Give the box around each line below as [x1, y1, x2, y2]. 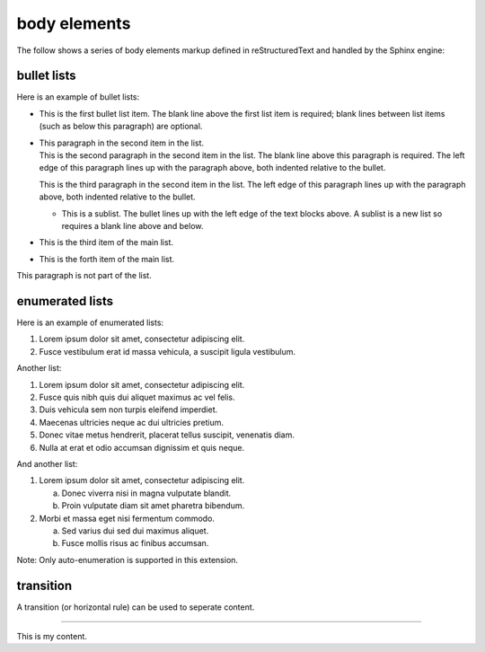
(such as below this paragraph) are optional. [39, 121, 203, 132]
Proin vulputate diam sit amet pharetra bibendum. [61, 500, 245, 511]
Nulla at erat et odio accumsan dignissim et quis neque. [39, 442, 245, 453]
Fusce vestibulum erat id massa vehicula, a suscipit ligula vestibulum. [39, 346, 296, 357]
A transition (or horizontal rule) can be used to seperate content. [16, 602, 255, 612]
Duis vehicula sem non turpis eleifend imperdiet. [39, 404, 218, 415]
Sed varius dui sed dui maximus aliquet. [61, 525, 209, 536]
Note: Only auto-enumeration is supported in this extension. [16, 554, 238, 565]
